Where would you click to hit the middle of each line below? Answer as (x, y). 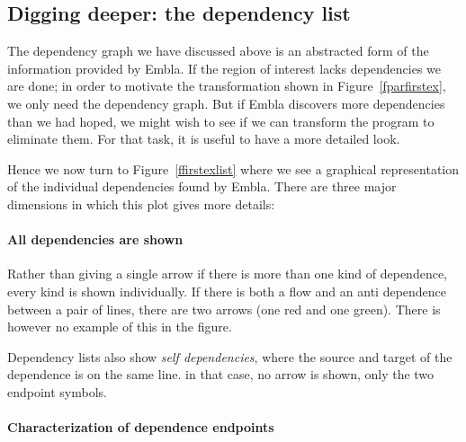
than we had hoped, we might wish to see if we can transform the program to (221, 121)
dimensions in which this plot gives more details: (141, 203)
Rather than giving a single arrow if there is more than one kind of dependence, (228, 274)
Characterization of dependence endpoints (141, 427)
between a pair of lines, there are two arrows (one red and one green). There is (224, 309)
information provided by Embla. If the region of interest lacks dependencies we (224, 68)
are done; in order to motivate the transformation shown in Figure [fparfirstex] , (227, 86)
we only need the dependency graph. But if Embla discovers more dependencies (226, 103)
